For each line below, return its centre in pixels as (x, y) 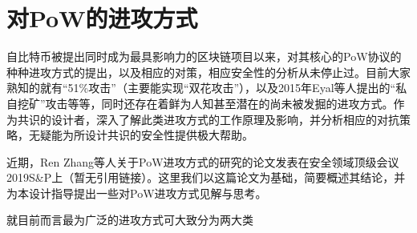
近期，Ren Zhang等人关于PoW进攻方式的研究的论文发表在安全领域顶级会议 (203, 161)
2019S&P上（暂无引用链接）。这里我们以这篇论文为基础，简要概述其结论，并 (206, 177)
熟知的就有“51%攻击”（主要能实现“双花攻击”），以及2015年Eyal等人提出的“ (201, 88)
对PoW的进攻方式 (102, 18)
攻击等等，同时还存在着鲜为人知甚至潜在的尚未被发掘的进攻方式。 (219, 103)
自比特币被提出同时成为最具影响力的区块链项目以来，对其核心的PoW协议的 (204, 56)
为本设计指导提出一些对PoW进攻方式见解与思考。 (137, 193)
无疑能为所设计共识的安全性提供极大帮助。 (141, 135)
